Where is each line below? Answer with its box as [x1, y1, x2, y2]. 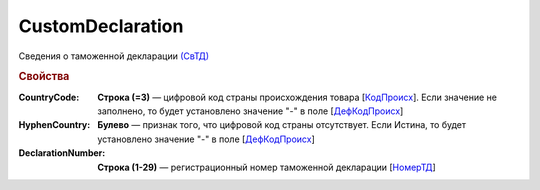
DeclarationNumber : [18, 147, 106, 159]
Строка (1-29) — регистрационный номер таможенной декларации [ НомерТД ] [97, 161, 437, 173]
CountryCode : [18, 91, 80, 103]
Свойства [18, 70, 70, 84]
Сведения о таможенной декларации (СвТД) [18, 50, 210, 62]
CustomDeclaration [18, 15, 184, 37]
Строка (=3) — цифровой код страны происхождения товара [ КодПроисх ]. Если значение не [97, 91, 497, 103]
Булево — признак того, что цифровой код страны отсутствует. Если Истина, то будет [97, 119, 467, 131]
